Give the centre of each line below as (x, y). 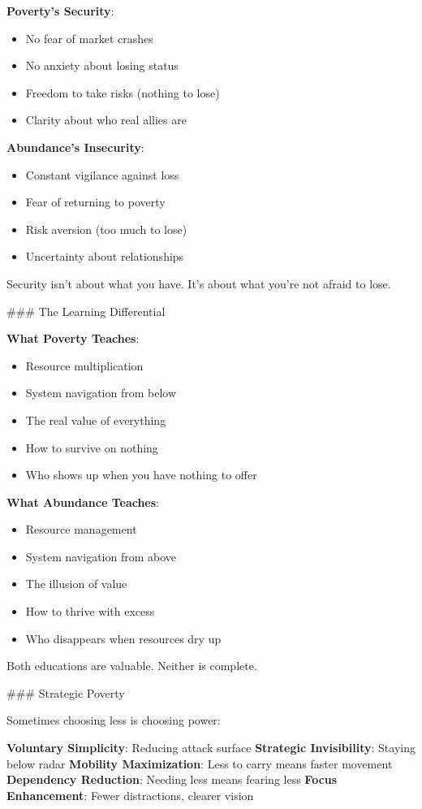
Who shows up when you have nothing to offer (141, 475)
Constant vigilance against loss (102, 174)
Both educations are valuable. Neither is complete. (132, 666)
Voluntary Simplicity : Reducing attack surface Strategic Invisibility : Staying (211, 748)
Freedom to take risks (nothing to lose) (123, 92)
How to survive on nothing (92, 447)
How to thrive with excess (90, 611)
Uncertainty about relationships (105, 256)
